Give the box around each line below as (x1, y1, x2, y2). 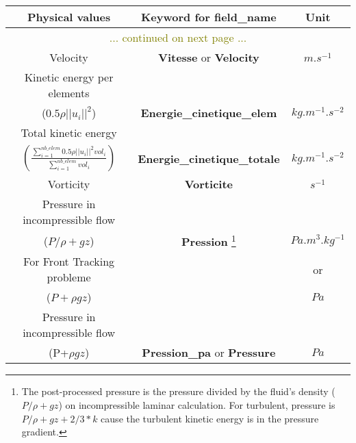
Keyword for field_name (140, 9, 277, 25)
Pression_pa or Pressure (142, 344, 276, 361)
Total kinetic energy (21, 125, 117, 140)
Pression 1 (181, 231, 236, 250)
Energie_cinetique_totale (138, 150, 280, 166)
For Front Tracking (23, 253, 115, 270)
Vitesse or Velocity (157, 49, 259, 65)
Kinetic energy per (24, 69, 114, 85)
